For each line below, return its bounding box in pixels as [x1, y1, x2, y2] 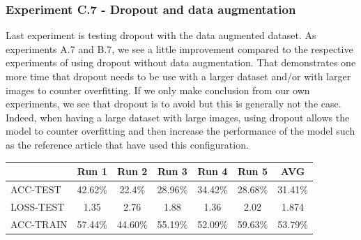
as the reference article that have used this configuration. [6, 137, 249, 151]
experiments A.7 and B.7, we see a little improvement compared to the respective [6, 41, 353, 56]
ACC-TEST [10, 181, 61, 196]
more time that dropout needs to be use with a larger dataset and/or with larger [6, 69, 351, 83]
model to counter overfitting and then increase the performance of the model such [6, 123, 355, 138]
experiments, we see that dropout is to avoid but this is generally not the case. [6, 96, 341, 111]
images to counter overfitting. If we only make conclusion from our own [6, 82, 310, 97]
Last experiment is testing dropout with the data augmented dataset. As [6, 28, 316, 43]
